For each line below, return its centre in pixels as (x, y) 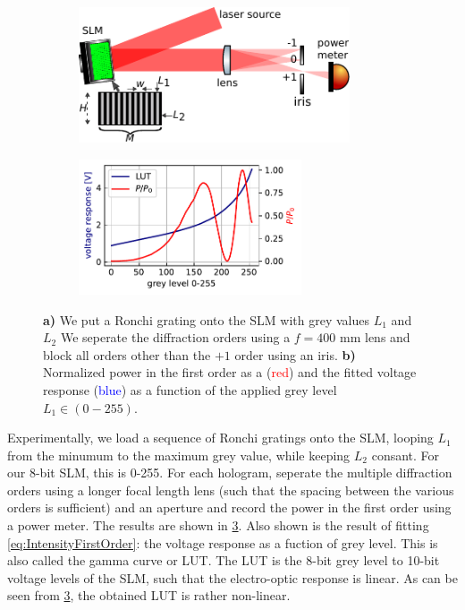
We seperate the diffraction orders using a (175, 337)
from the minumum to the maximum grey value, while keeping (179, 455)
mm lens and (375, 337)
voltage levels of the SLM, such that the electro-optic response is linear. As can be (232, 577)
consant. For (406, 455)
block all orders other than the (127, 354)
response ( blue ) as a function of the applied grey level (190, 389)
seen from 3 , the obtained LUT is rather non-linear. (149, 595)
